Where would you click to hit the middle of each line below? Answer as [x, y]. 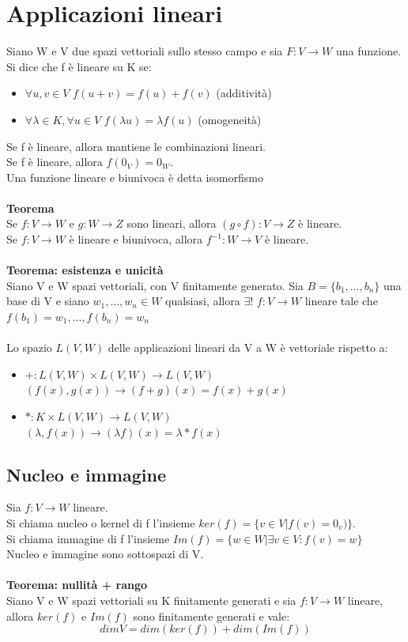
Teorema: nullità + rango [77, 585]
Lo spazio [29, 347]
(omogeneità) [230, 119]
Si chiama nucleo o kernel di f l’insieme [101, 522]
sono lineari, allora [172, 223]
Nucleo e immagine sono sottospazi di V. [105, 554]
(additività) [244, 93]
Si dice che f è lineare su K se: [79, 66]
